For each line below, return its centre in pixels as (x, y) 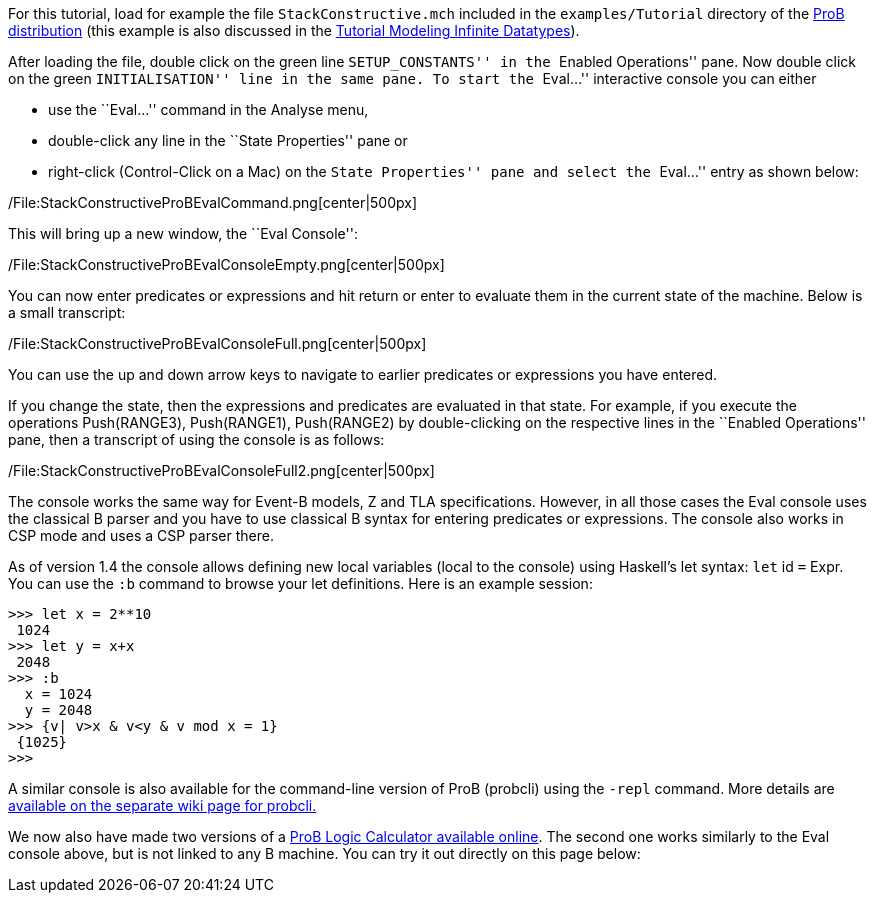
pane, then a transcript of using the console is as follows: (196, 439)
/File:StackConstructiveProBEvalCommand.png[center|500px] (213, 202)
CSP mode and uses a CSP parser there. (141, 535)
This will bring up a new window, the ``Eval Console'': (183, 233)
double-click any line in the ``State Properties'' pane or (228, 140)
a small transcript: (67, 312)
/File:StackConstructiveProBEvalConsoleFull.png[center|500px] (217, 343)
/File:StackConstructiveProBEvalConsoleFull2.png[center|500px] (221, 470)
